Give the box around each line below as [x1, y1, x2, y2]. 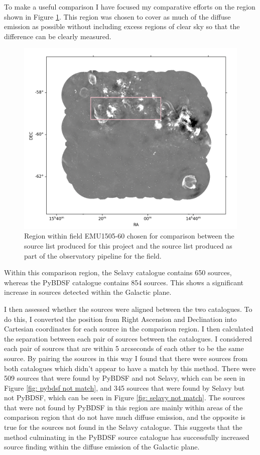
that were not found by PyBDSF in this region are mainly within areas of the [4, 402, 243, 412]
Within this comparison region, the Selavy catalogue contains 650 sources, [4, 267, 232, 278]
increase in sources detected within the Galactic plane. [4, 287, 172, 297]
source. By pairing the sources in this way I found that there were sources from [4, 353, 248, 363]
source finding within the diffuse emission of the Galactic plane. [4, 441, 200, 452]
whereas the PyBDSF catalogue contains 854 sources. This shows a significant [4, 277, 244, 287]
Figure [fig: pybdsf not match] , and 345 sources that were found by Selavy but [4, 382, 245, 393]
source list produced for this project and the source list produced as [24, 240, 232, 251]
